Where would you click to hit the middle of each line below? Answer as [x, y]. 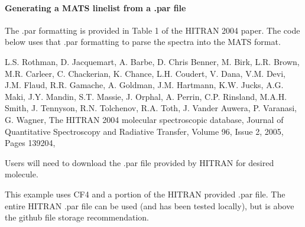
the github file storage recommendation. [77, 217]
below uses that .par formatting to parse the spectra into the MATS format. [143, 42]
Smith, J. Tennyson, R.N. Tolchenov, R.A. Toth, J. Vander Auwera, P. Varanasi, [151, 108]
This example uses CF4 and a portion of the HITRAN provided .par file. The [145, 194]
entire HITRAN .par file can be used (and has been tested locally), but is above [150, 205]
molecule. [22, 174]
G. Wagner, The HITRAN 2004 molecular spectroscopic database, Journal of [144, 119]
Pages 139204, [30, 143]
